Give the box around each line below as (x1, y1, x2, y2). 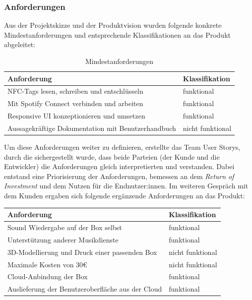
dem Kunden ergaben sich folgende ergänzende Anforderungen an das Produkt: (4, 190, 245, 201)
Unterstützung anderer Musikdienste (7, 234, 119, 244)
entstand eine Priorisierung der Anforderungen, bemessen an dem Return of (4, 171, 234, 181)
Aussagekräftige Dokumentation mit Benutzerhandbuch (7, 122, 176, 133)
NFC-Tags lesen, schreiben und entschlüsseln (7, 86, 143, 96)
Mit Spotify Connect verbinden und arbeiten (7, 98, 143, 109)
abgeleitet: (4, 39, 35, 50)
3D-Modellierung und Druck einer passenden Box (7, 246, 157, 257)
